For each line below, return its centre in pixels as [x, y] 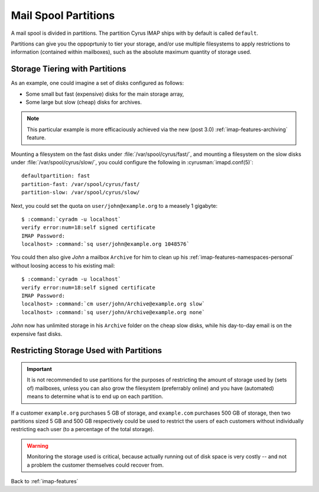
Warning [38, 445]
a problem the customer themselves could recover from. [95, 465]
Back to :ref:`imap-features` [45, 481]
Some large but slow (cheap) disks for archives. [84, 102]
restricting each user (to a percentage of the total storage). [83, 429]
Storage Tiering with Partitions [69, 69]
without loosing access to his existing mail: [63, 265]
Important [40, 369]
